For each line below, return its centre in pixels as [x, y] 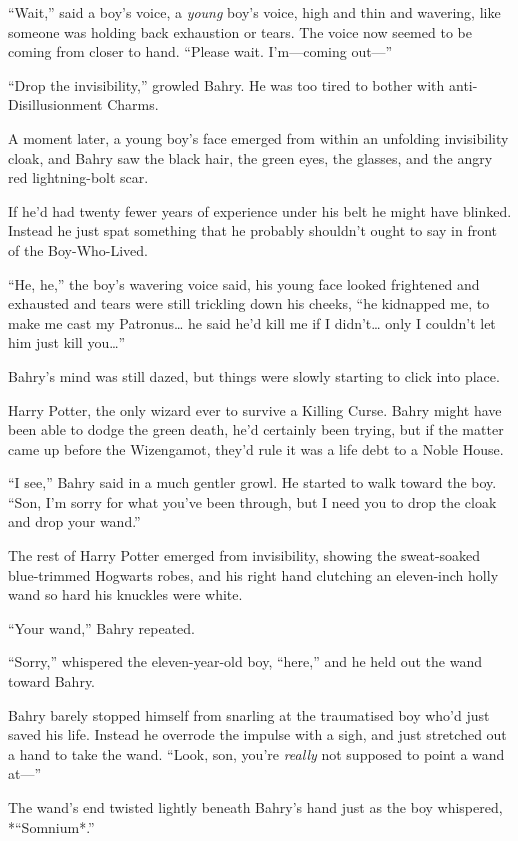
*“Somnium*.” [51, 826]
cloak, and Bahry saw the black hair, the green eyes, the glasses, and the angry [250, 157]
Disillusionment [55, 104]
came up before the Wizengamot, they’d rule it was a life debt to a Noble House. [256, 448]
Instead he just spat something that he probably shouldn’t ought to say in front [253, 230]
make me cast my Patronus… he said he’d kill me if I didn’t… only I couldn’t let [252, 322]
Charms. [133, 104]
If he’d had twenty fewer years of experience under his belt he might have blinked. [260, 210]
